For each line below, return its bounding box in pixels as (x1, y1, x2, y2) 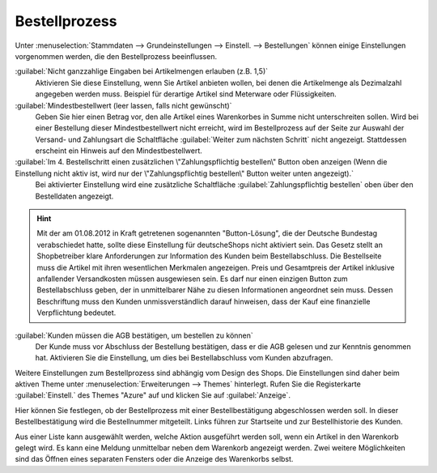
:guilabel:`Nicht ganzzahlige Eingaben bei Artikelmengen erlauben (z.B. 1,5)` (15, 66, 269, 76)
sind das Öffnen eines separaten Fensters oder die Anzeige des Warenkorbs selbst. (15, 454, 294, 464)
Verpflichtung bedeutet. (36, 308, 117, 317)
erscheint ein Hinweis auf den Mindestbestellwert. (35, 146, 202, 156)
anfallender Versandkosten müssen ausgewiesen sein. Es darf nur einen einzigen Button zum (36, 274, 348, 283)
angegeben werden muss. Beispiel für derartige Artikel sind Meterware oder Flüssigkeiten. (35, 89, 337, 99)
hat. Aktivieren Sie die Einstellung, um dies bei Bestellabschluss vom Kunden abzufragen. (35, 353, 333, 363)
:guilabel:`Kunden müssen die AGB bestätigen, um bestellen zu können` (15, 330, 254, 340)
